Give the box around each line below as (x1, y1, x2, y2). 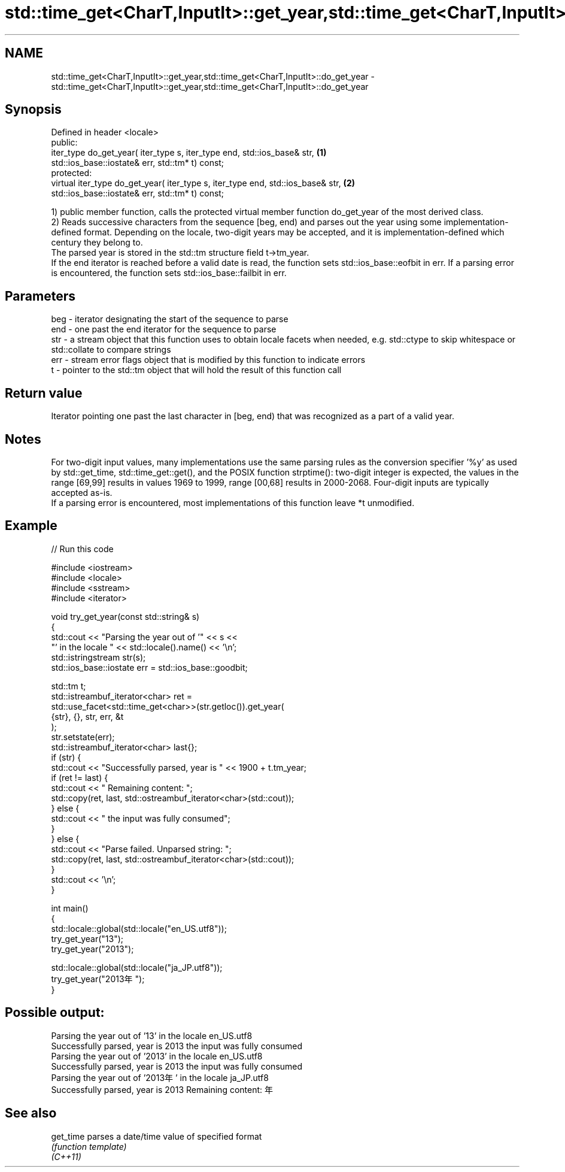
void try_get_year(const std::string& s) (51, 611, 200, 622)
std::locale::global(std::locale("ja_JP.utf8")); (51, 962, 223, 973)
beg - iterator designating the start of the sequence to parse (51, 314, 288, 325)
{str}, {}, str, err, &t (51, 711, 124, 722)
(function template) (51, 1141, 127, 1152)
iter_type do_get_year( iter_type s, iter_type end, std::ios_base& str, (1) (51, 147, 327, 158)
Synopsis (5, 102, 62, 117)
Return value (5, 385, 83, 401)
